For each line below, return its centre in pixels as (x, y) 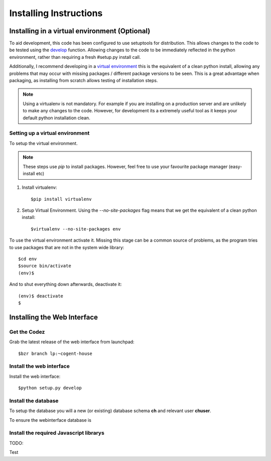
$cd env (28, 259)
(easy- (235, 167)
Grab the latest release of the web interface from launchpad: (72, 342)
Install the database (34, 401)
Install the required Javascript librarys (57, 433)
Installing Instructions (56, 13)
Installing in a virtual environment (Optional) (80, 31)
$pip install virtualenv (61, 199)
